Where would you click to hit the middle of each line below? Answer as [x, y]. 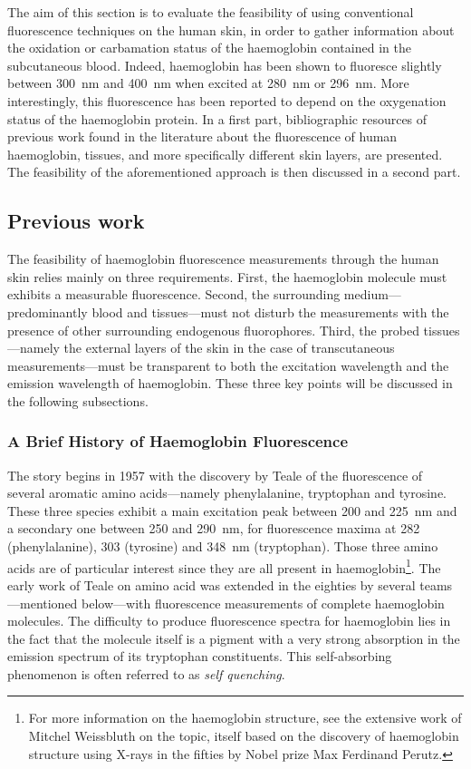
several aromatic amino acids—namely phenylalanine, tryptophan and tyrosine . [227, 493]
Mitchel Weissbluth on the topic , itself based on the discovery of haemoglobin [244, 736]
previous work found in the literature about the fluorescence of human [202, 136]
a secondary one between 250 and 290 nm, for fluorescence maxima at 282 [214, 528]
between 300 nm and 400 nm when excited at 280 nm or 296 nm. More [208, 83]
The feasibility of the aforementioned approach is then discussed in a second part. [234, 172]
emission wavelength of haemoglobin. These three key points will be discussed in [230, 383]
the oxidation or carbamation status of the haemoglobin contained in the [209, 48]
